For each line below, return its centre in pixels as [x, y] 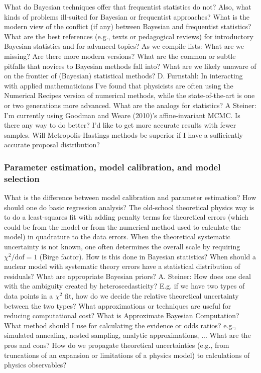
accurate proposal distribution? [52, 145]
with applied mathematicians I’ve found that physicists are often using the [119, 85]
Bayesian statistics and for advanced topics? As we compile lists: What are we [124, 46]
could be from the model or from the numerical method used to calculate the [122, 226]
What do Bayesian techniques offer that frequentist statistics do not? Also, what [128, 7]
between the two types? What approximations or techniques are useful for [118, 305]
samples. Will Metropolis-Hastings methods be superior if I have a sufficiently [123, 134]
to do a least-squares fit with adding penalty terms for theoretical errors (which [126, 217]
